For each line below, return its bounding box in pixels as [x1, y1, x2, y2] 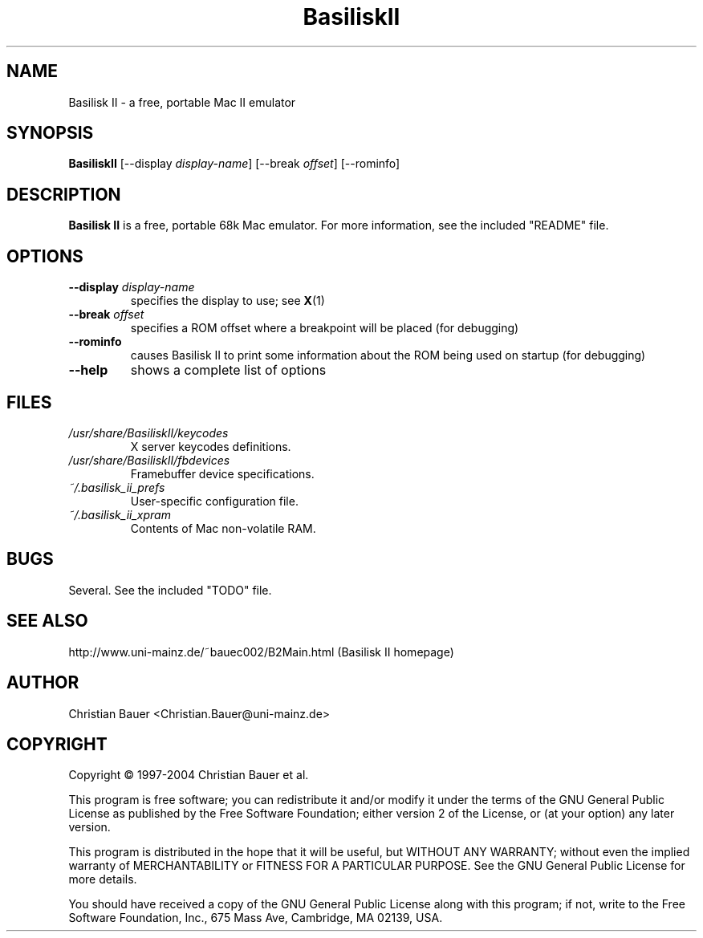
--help [68, 362, 108, 379]
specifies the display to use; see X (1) [130, 294, 325, 308]
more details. [68, 872, 137, 887]
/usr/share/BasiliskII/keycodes [68, 425, 229, 440]
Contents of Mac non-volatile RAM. [130, 521, 316, 535]
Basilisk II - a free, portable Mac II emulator [68, 95, 296, 109]
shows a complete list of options [130, 362, 327, 379]
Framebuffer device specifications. [130, 466, 315, 481]
